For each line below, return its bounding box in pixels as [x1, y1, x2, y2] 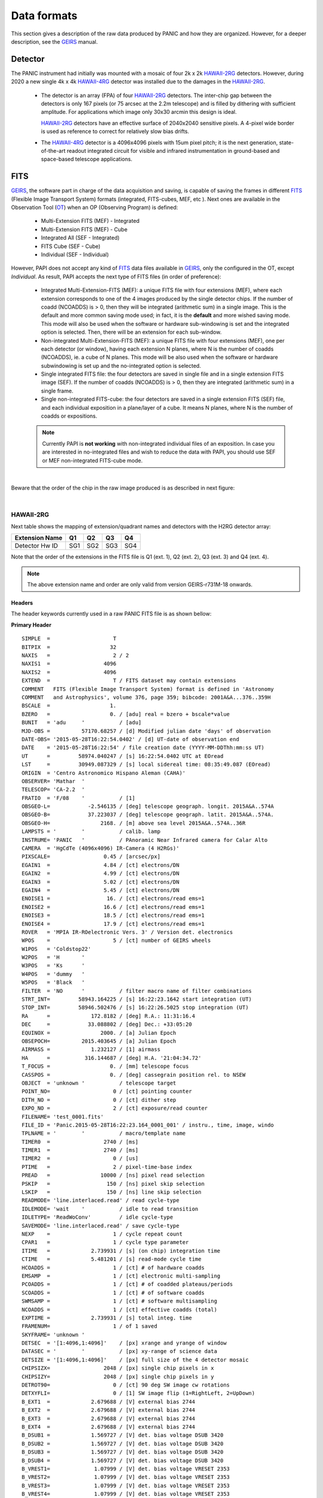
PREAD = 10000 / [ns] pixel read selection [22, 1172, 205, 1179]
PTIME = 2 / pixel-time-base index [22, 1163, 193, 1170]
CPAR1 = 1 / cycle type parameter [22, 1239, 189, 1246]
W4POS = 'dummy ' [22, 971, 85, 977]
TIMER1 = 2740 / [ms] [22, 1147, 139, 1153]
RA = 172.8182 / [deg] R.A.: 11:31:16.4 [22, 1013, 196, 1019]
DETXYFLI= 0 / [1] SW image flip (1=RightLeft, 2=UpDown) [22, 1390, 255, 1397]
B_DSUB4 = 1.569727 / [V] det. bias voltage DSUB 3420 [22, 1457, 224, 1464]
